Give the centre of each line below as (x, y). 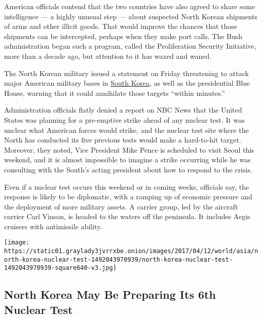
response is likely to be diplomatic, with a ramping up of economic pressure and (128, 197)
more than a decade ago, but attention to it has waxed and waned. (108, 56)
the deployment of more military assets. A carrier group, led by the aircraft (121, 206)
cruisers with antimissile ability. (53, 226)
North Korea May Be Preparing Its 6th (110, 294)
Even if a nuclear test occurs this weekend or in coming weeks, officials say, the (127, 186)
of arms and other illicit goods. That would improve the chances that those (121, 26)
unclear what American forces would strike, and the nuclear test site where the (126, 130)
